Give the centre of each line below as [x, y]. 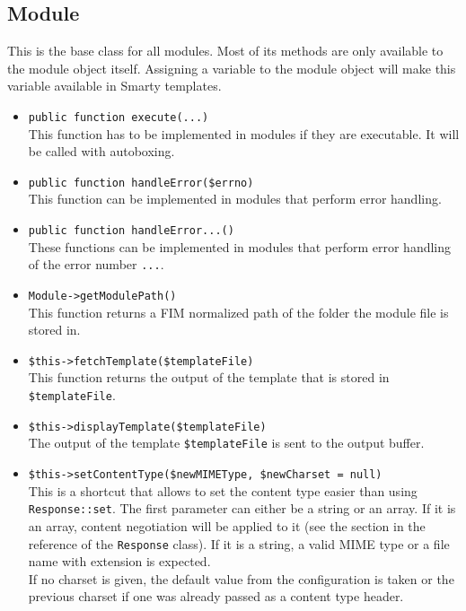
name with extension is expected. [119, 561]
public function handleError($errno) [141, 183]
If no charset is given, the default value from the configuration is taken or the [241, 578]
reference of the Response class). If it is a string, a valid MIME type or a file [239, 543]
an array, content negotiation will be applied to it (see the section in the [227, 525]
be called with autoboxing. [101, 151]
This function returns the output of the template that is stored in [209, 377]
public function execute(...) [119, 117]
